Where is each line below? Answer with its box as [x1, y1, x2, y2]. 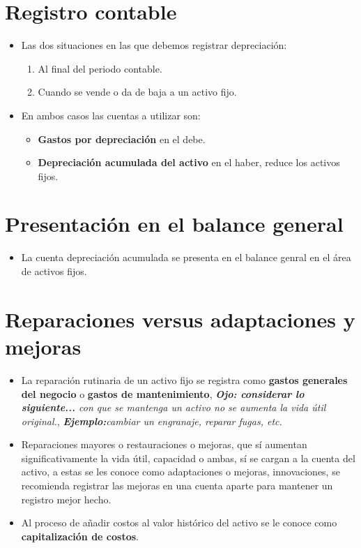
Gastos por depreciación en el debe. [38, 131, 206, 146]
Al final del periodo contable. [38, 61, 162, 75]
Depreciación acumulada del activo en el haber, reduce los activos [38, 155, 340, 170]
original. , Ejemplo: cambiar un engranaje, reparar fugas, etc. [21, 413, 282, 428]
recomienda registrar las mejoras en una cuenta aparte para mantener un [21, 478, 333, 493]
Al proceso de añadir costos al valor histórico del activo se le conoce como [21, 515, 337, 530]
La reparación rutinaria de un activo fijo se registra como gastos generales [21, 372, 348, 387]
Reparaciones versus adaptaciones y [5, 304, 355, 333]
